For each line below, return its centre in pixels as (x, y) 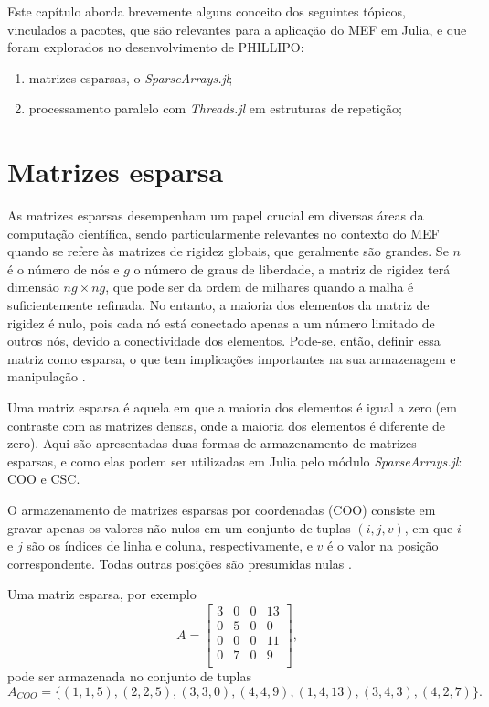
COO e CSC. (44, 479)
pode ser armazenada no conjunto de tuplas (130, 676)
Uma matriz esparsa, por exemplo (102, 594)
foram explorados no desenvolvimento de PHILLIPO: (156, 47)
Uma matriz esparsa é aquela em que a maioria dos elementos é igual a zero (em (232, 407)
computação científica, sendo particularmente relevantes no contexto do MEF (223, 233)
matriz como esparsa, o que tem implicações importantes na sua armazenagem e (232, 358)
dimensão (33, 287)
